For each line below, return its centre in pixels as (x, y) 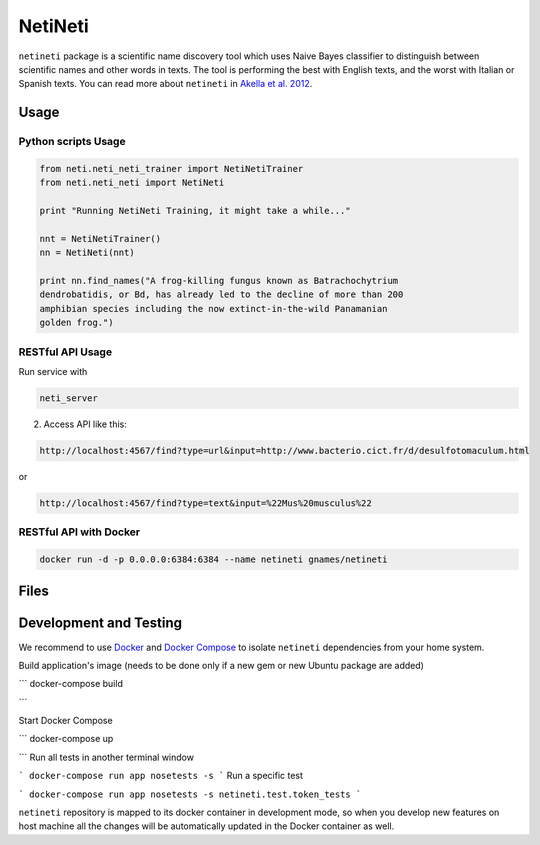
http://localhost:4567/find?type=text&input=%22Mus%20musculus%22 (205, 503)
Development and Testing (100, 623)
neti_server (69, 398)
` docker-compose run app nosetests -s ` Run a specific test (161, 776)
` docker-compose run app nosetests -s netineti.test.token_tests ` (190, 794)
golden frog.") (76, 323)
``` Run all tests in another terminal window (106, 757)
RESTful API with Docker (79, 532)
